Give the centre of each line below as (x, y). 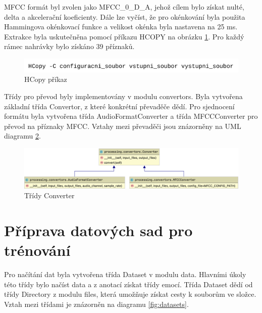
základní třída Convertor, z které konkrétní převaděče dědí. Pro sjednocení (119, 106)
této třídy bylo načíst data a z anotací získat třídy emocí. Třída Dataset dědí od (128, 284)
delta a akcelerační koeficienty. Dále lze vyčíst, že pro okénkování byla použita (125, 16)
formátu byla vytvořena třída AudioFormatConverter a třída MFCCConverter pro (131, 116)
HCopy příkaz (46, 79)
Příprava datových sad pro (98, 230)
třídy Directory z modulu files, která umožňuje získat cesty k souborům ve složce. (130, 294)
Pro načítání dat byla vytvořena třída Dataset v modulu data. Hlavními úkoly (125, 274)
